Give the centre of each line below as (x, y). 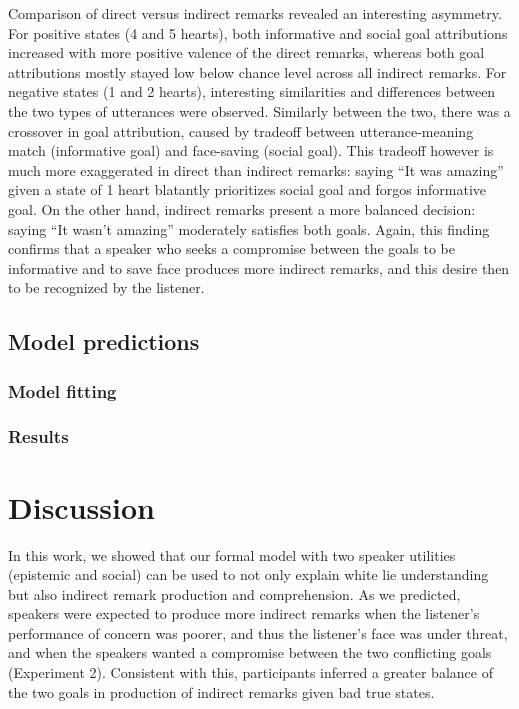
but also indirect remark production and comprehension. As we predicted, (234, 593)
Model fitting (62, 390)
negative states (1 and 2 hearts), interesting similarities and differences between (252, 91)
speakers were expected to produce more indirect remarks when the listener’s (244, 613)
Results (38, 436)
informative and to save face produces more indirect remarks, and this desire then (259, 267)
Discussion (81, 506)
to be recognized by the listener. (106, 287)
